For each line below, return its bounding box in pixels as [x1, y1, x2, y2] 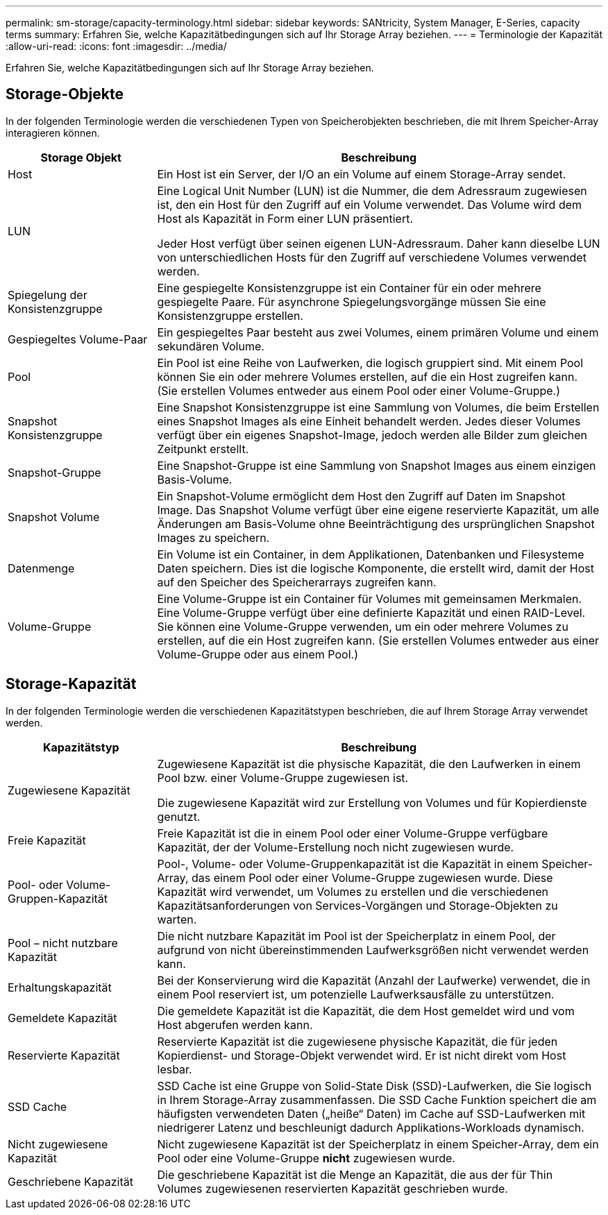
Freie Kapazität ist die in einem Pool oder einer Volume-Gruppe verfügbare [157, 826, 548, 840]
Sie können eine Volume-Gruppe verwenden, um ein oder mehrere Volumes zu [157, 619, 568, 634]
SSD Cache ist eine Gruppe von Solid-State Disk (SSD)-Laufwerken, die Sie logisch [157, 1078, 592, 1093]
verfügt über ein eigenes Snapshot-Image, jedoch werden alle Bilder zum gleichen [157, 427, 588, 442]
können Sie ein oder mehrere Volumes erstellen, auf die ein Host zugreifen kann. [157, 369, 578, 384]
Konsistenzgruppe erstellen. [157, 308, 303, 323]
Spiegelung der [8, 287, 87, 302]
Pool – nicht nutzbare [8, 935, 118, 950]
